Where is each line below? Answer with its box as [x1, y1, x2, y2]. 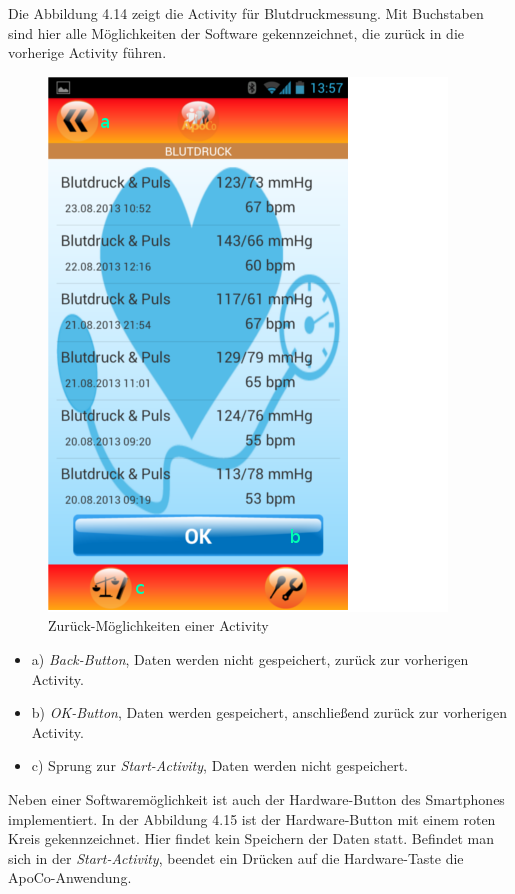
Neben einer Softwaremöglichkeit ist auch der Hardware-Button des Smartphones [8, 788, 505, 809]
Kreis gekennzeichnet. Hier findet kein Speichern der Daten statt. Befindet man [8, 828, 495, 849]
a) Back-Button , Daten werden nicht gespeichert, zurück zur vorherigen [31, 648, 469, 669]
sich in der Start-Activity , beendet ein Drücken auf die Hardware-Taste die [8, 847, 464, 868]
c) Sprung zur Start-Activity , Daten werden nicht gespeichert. [31, 755, 408, 776]
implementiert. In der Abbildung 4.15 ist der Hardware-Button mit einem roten [8, 808, 496, 829]
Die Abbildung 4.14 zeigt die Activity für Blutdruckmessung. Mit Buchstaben [8, 3, 484, 23]
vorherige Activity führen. [8, 42, 167, 63]
